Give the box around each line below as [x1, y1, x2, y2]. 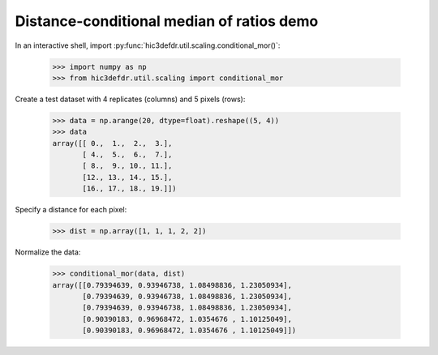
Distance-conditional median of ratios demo [15, 12, 319, 30]
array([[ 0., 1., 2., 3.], [52, 139, 173, 148]
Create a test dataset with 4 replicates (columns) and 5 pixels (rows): [15, 94, 246, 104]
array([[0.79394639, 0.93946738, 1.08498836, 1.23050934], [52, 280, 292, 289]
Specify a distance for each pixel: [15, 205, 127, 215]
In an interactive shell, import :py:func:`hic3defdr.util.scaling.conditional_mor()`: [15, 41, 281, 50]
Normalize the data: [15, 247, 81, 257]
